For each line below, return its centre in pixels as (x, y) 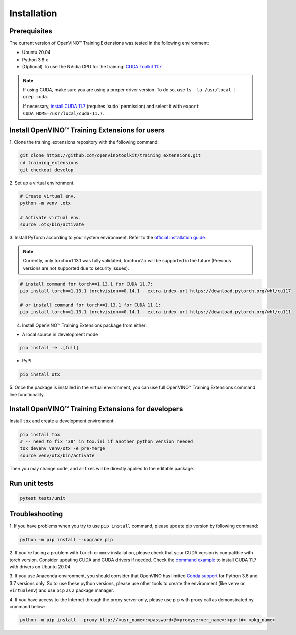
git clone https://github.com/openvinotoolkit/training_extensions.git (110, 156)
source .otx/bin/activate (52, 224)
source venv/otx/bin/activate (57, 455)
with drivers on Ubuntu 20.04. (40, 567)
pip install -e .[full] (49, 348)
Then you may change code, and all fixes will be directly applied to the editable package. (102, 468)
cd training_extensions (49, 163)
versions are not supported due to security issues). (76, 268)
